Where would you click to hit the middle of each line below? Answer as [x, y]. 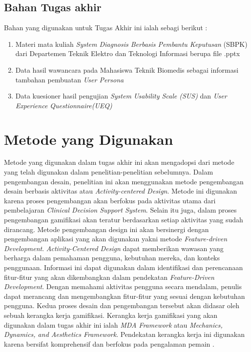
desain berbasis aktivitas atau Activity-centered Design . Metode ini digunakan [121, 191]
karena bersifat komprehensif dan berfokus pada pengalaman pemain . [109, 343]
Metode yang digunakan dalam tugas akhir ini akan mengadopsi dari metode [119, 162]
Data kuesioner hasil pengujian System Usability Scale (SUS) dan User [121, 96]
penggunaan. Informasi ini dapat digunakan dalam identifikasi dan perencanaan [124, 267]
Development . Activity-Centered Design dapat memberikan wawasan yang [114, 248]
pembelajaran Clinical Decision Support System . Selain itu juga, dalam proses [120, 210]
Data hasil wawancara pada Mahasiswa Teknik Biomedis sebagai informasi [127, 69]
